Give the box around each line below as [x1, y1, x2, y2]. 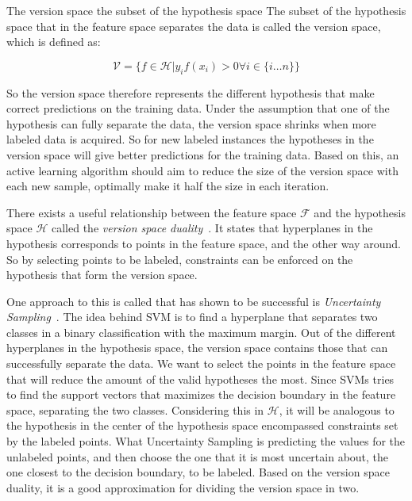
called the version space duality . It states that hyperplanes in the [51, 220, 373, 236]
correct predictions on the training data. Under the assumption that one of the [6, 100, 390, 117]
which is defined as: [6, 33, 101, 50]
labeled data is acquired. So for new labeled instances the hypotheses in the [6, 131, 374, 147]
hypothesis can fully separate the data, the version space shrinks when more [6, 115, 376, 132]
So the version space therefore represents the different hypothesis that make [6, 84, 375, 101]
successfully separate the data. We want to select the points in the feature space [6, 355, 396, 372]
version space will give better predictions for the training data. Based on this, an [6, 146, 399, 163]
